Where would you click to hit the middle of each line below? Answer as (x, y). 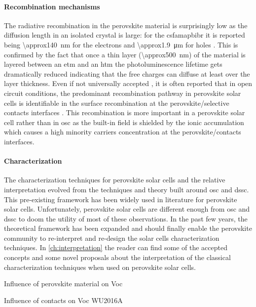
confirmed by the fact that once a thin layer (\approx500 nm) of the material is (125, 54)
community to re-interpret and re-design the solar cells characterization (112, 238)
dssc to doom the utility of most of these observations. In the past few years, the (126, 218)
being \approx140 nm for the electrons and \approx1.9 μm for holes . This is (121, 44)
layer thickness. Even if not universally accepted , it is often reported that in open (128, 83)
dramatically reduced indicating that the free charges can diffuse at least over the (127, 73)
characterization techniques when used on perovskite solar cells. (100, 267)
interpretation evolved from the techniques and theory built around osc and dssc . (127, 189)
